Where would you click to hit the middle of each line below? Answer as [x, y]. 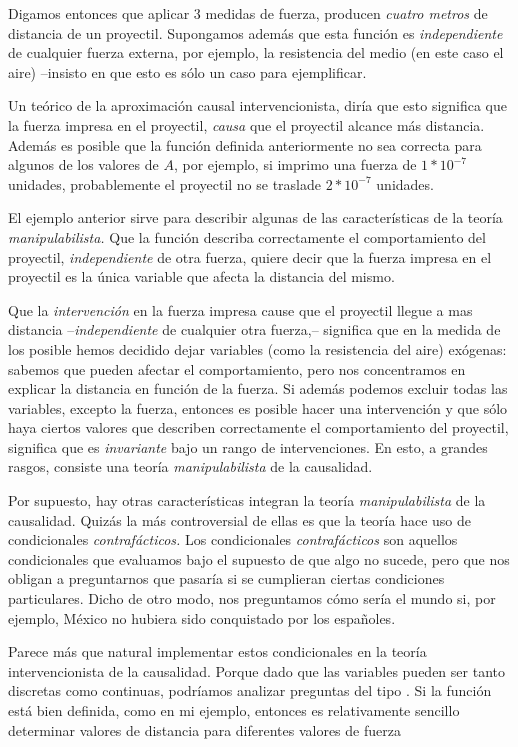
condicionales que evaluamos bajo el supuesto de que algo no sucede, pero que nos [259, 558]
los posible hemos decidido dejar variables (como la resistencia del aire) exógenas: [257, 348]
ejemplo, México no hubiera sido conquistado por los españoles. [202, 617]
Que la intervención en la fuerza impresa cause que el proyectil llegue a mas [240, 309]
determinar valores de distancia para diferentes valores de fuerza [204, 729]
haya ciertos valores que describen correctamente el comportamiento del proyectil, [258, 427]
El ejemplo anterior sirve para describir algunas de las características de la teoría [255, 217]
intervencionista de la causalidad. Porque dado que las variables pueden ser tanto [256, 670]
